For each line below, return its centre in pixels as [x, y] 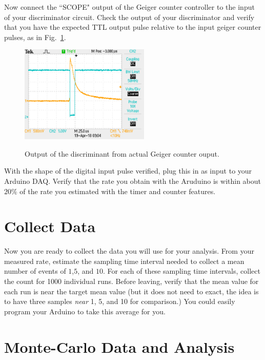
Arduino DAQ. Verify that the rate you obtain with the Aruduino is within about [133, 181]
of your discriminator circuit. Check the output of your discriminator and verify [129, 17]
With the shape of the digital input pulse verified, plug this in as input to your [128, 171]
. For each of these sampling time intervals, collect [182, 271]
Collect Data [50, 226]
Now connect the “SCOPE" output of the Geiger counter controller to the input [129, 7]
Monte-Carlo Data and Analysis [119, 346]
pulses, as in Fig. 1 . [35, 37]
